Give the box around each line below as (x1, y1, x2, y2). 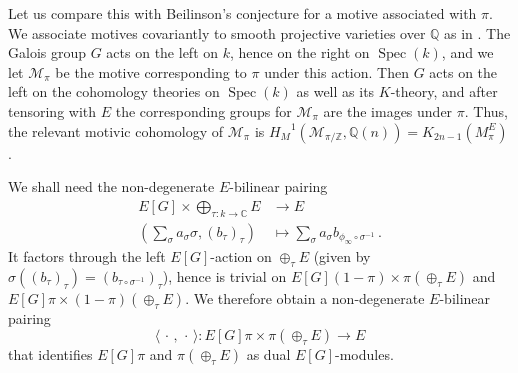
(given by (313, 246, 371, 267)
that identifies (8, 344, 93, 365)
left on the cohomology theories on (8, 81, 220, 102)
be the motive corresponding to (55, 61, 247, 82)
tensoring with (8, 100, 97, 121)
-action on (210, 246, 272, 267)
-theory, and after (390, 81, 498, 102)
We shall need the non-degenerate (8, 176, 215, 197)
